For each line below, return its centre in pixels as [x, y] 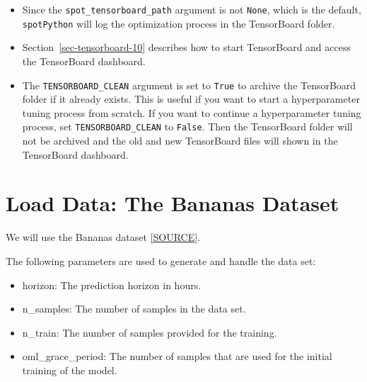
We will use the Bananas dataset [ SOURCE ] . [103, 237]
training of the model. [70, 370]
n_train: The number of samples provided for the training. [150, 332]
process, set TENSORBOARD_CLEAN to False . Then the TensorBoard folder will [187, 127]
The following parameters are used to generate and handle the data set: [161, 260]
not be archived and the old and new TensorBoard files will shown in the [180, 140]
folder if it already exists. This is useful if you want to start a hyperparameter [191, 99]
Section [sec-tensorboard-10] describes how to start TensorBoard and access [186, 47]
